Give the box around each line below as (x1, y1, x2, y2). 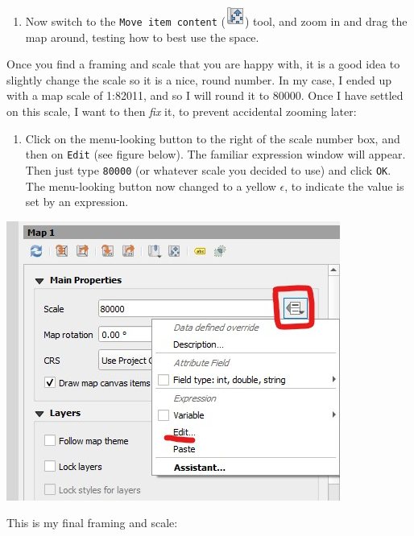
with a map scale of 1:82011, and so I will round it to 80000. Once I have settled (6, 87, 404, 104)
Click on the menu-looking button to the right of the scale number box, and (25, 130, 400, 146)
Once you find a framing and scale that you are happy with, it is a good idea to (6, 56, 400, 72)
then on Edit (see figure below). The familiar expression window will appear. (25, 146, 406, 163)
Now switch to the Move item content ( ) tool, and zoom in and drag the (25, 13, 408, 29)
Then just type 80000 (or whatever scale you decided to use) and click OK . (25, 161, 391, 178)
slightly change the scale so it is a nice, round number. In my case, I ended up (6, 71, 391, 88)
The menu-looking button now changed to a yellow (25, 177, 276, 194)
